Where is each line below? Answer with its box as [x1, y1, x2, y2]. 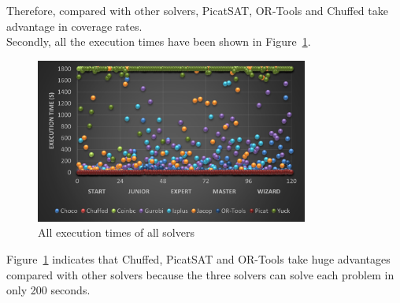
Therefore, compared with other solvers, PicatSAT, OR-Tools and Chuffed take [6, 2, 388, 18]
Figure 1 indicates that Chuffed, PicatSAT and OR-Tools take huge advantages [6, 251, 391, 267]
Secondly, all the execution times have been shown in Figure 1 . [6, 33, 311, 50]
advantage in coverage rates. [6, 17, 143, 34]
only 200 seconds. [6, 282, 91, 298]
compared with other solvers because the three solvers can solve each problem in [6, 266, 394, 282]
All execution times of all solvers [38, 224, 194, 241]
